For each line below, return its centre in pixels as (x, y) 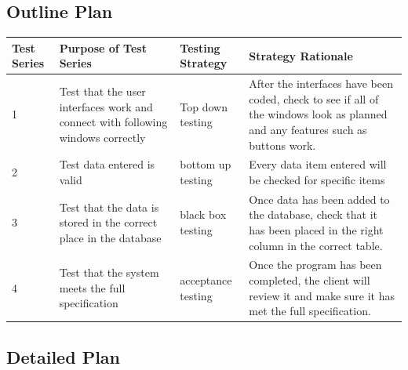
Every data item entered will (318, 164)
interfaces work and (106, 106)
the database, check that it (313, 214)
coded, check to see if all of (314, 98)
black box (203, 214)
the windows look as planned (318, 114)
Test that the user (102, 91)
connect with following (113, 122)
